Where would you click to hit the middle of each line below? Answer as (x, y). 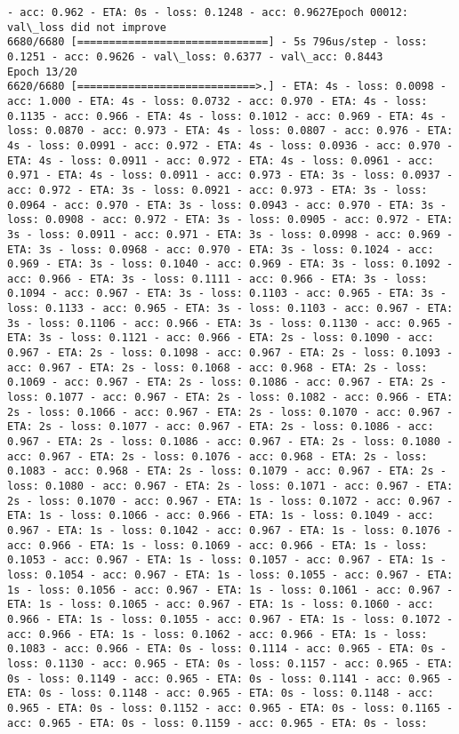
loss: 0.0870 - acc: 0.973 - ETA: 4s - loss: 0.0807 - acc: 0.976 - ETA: (230, 131)
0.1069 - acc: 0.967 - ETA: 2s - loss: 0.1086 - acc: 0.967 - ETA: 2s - (227, 383)
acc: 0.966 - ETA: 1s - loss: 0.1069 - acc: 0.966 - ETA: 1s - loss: (217, 545)
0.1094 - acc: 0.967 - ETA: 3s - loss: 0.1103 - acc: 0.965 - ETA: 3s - (227, 294)
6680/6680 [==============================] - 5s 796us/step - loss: (217, 42)
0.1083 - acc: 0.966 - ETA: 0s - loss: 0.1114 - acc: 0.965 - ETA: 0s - (227, 649)
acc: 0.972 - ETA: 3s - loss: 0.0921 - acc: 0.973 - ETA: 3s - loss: (217, 190)
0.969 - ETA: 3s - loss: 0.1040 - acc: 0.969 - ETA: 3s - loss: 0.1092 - (230, 264)
